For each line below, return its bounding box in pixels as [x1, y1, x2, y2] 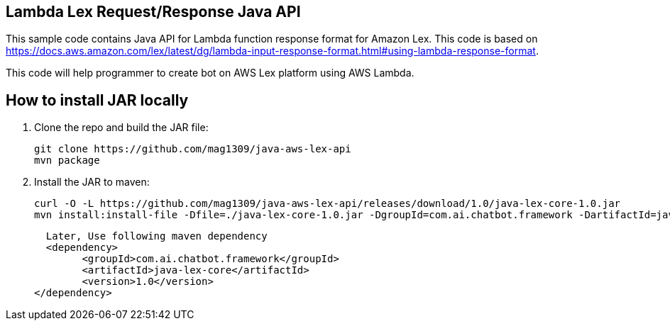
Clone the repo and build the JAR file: [34, 121, 209, 134]
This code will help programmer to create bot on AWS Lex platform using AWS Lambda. [6, 67, 414, 79]
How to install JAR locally [6, 91, 189, 109]
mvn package [34, 154, 100, 167]
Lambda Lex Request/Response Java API [6, 3, 301, 21]
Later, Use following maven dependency [45, 230, 268, 242]
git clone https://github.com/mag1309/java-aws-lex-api [34, 143, 351, 155]
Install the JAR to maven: [34, 176, 150, 189]
